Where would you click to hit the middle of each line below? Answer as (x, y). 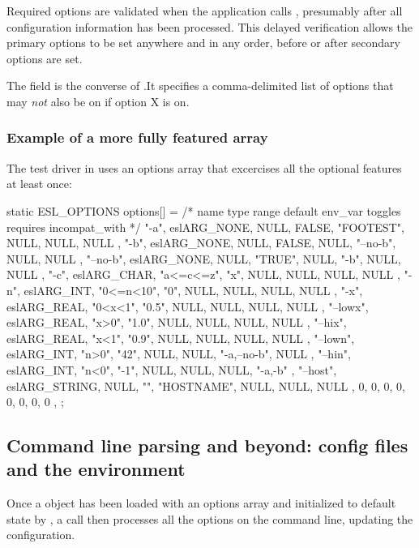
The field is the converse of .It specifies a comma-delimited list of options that (200, 86)
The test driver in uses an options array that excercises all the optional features (204, 167)
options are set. (45, 58)
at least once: (39, 184)
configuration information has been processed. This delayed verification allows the (210, 26)
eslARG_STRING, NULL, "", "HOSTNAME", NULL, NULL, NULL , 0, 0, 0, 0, (206, 385)
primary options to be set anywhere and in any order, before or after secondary (203, 43)
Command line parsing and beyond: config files (207, 445)
